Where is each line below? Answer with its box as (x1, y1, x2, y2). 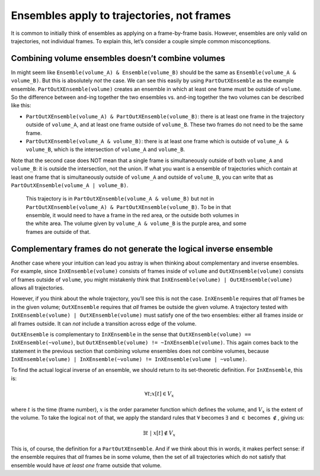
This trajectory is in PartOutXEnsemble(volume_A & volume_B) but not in (25, 195, 215, 202)
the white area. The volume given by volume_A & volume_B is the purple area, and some (25, 220, 247, 227)
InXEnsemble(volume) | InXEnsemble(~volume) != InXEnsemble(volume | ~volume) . (11, 356, 247, 363)
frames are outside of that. (25, 228, 91, 235)
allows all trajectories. (11, 284, 65, 291)
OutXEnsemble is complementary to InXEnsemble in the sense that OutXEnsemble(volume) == (11, 330, 251, 337)
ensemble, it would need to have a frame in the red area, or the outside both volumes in (25, 212, 239, 219)
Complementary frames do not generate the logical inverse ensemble (11, 243, 273, 254)
